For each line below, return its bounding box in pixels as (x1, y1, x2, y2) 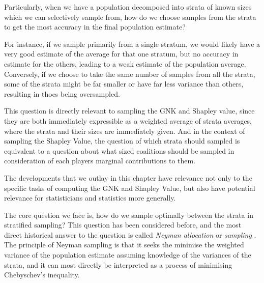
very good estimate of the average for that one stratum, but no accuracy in (4, 48, 239, 59)
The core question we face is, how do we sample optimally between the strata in (4, 209, 253, 220)
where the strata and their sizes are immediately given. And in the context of (4, 125, 245, 136)
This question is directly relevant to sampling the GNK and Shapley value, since (4, 105, 255, 116)
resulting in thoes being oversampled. (4, 88, 120, 99)
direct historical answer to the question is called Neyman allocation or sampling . (4, 229, 256, 240)
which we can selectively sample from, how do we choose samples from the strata (4, 11, 256, 22)
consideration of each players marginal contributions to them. (4, 155, 196, 166)
